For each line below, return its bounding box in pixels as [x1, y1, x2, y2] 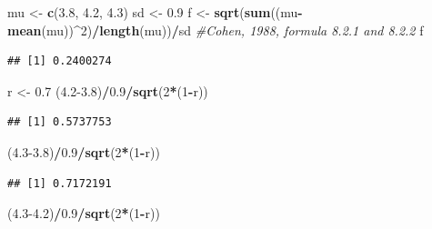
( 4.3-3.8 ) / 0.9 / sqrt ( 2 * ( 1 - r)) [7, 142, 160, 161]
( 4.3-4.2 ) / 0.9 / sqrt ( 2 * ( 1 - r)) [7, 204, 160, 223]
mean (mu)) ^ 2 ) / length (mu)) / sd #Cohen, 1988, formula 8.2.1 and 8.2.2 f [7, 20, 424, 39]
